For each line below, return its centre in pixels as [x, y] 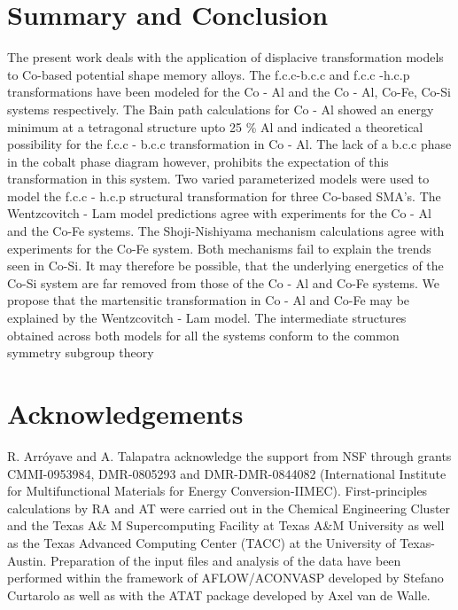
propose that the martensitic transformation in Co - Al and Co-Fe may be [209, 300]
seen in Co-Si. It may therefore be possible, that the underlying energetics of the [225, 266]
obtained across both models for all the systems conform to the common [203, 335]
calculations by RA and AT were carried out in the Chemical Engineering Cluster [229, 508]
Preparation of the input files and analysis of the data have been [226, 560]
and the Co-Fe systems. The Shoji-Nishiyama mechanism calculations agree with [226, 231]
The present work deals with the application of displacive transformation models [225, 57]
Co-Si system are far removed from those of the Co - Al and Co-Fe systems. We [223, 282]
